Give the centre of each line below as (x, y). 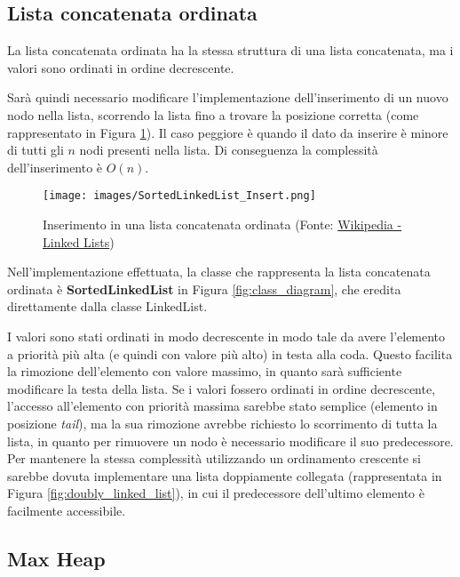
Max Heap (56, 558)
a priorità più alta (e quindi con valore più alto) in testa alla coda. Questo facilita (230, 353)
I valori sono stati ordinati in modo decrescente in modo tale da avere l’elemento (226, 336)
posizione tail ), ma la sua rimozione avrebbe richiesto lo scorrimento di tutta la (222, 423)
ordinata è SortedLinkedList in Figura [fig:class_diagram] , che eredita (204, 288)
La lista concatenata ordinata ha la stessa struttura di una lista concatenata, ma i (230, 50)
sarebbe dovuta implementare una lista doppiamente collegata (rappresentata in (225, 475)
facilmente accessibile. (67, 510)
